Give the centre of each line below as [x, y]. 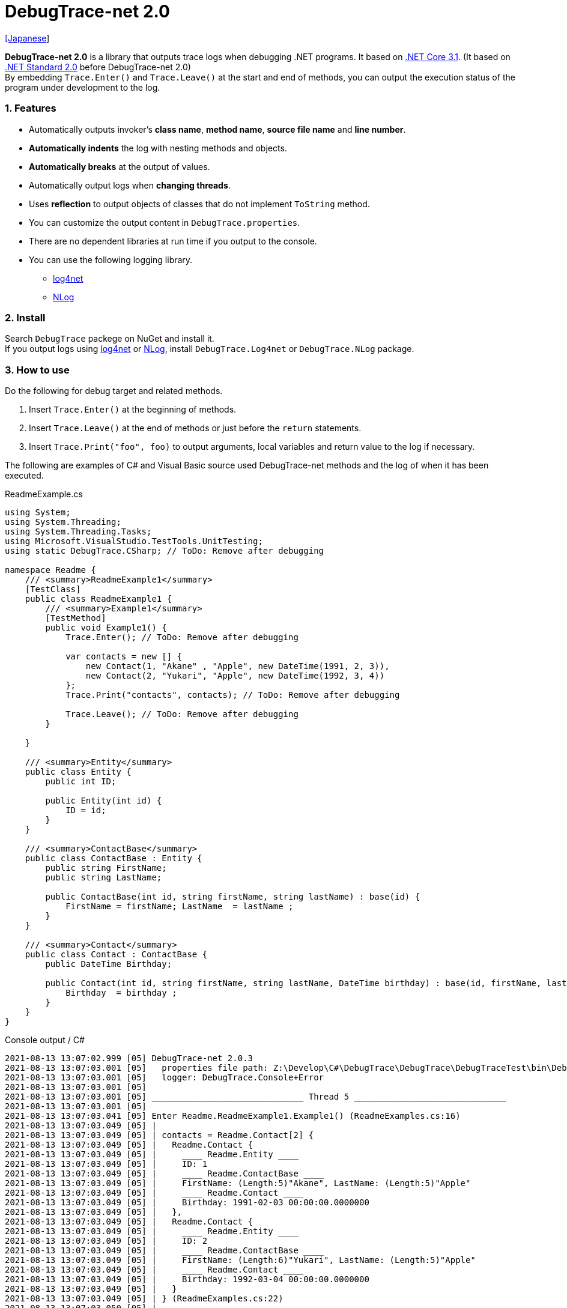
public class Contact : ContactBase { [116, 954]
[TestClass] [53, 589]
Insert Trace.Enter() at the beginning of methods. [133, 409]
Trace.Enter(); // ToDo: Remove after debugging [182, 637]
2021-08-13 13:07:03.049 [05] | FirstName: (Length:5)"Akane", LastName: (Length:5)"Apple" [238, 1183]
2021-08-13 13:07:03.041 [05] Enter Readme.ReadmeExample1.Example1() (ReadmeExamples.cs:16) [233, 1116]
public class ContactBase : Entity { [114, 858]
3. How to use [37, 370]
